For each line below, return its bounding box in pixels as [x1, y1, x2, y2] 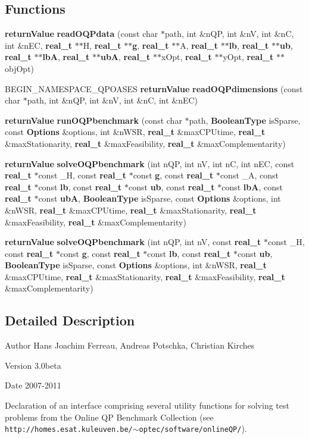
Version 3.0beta [5, 359, 61, 371]
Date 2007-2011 [5, 379, 61, 391]
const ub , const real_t [129, 180, 215, 193]
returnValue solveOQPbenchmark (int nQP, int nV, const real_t [5, 236, 261, 248]
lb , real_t [229, 39, 269, 51]
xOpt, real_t [161, 51, 212, 63]
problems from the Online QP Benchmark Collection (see [5, 410, 214, 423]
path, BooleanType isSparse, [189, 114, 301, 126]
